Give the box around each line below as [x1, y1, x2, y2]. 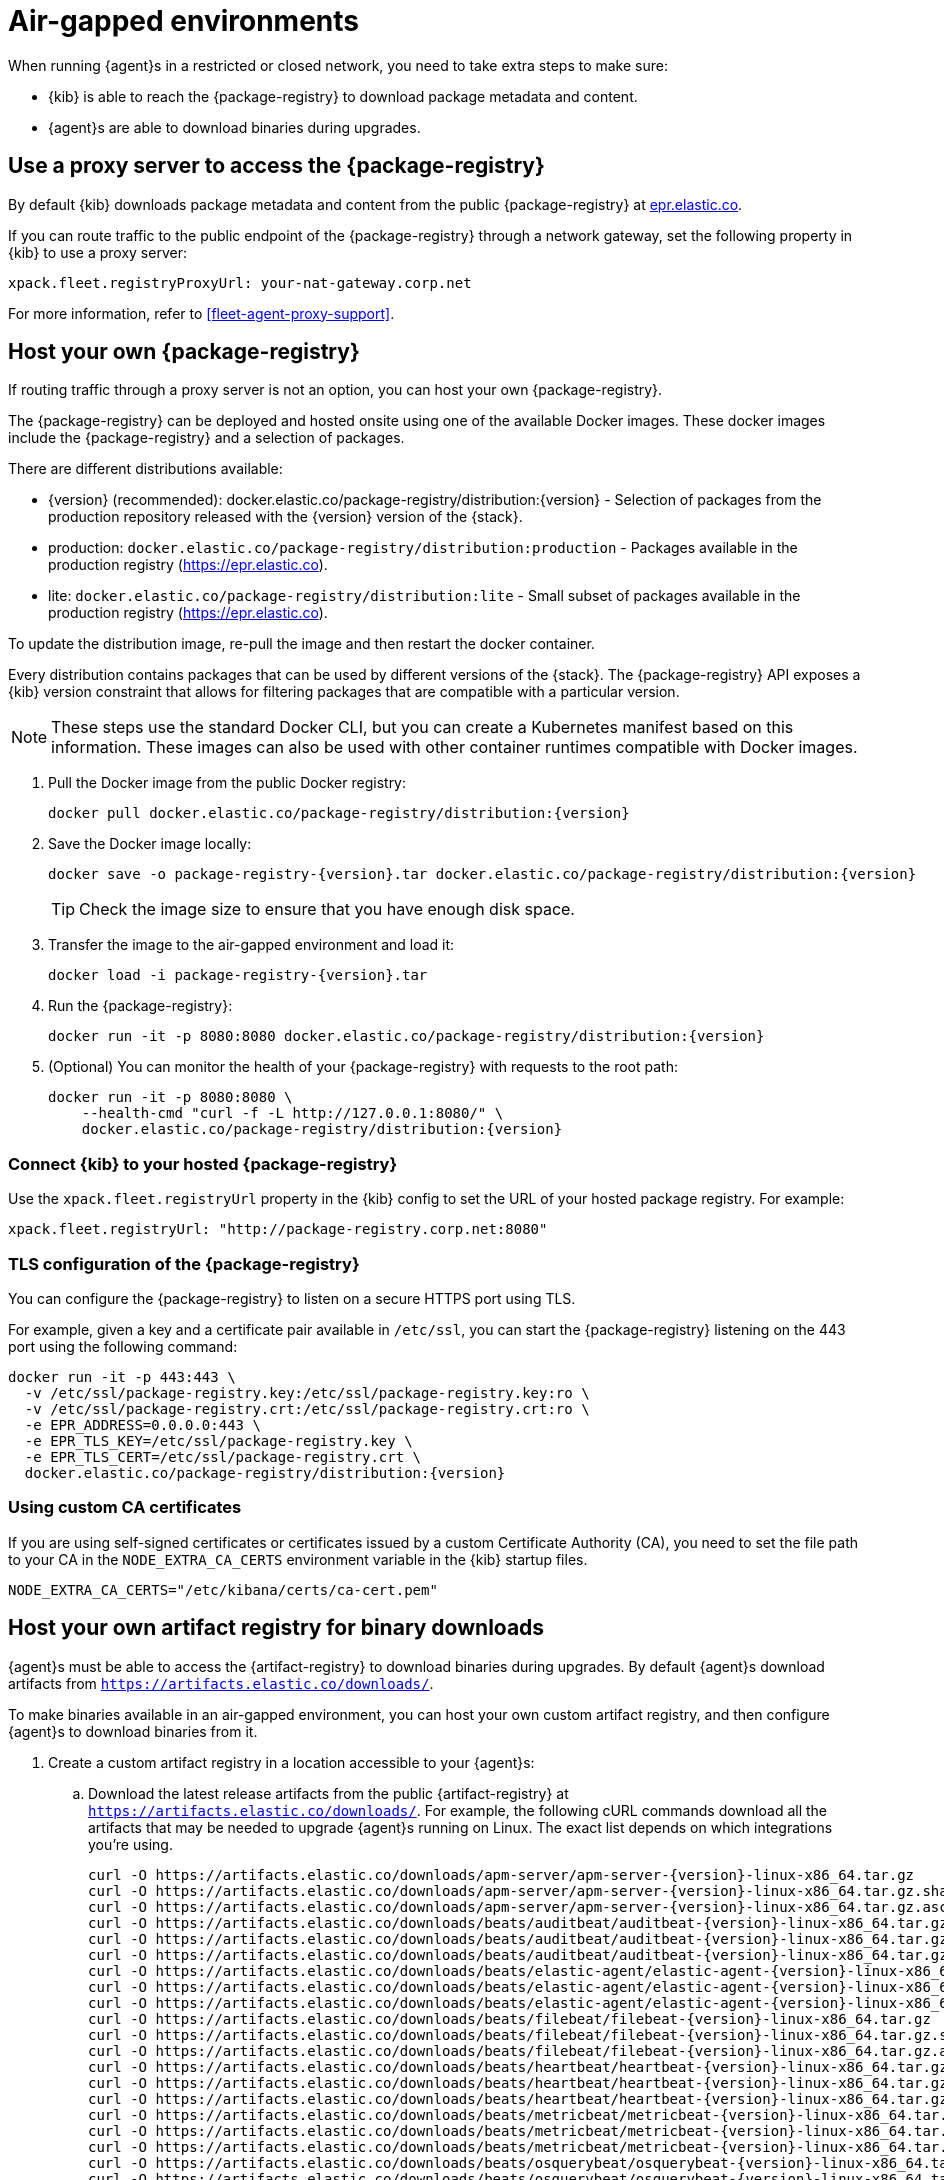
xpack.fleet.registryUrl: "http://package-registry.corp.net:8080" [8, 1221, 548, 1238]
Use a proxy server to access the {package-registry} [8, 153, 545, 179]
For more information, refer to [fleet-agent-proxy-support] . [8, 304, 395, 322]
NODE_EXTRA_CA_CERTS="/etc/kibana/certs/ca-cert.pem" [8, 1581, 438, 1598]
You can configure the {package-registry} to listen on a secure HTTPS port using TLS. [8, 1289, 576, 1307]
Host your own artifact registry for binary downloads [8, 1615, 545, 1641]
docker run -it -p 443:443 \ [8, 1368, 236, 1385]
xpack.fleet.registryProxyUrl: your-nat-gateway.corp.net [8, 274, 472, 291]
